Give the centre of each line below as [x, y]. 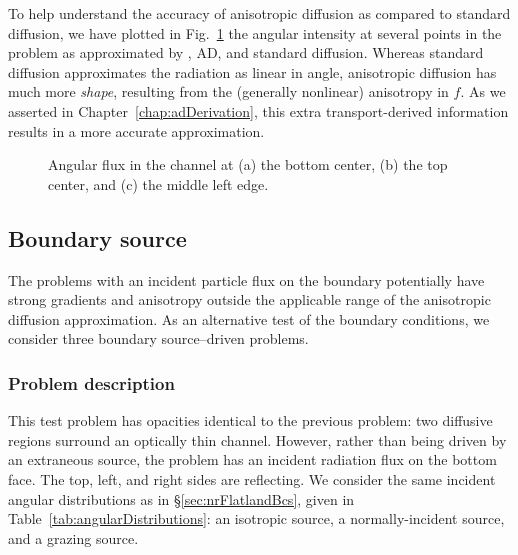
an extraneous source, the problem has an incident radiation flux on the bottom [252, 459]
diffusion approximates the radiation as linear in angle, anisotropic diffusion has [252, 71]
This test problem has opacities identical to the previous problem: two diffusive [250, 420]
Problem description [91, 382]
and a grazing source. [73, 537]
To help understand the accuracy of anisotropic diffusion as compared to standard [259, 13]
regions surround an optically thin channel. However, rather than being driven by [257, 439]
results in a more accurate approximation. [136, 130]
